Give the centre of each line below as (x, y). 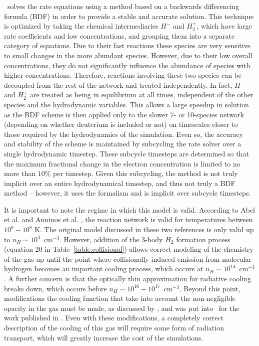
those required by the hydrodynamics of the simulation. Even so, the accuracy (124, 134)
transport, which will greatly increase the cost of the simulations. (104, 337)
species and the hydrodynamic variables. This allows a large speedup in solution (126, 104)
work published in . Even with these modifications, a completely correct (114, 318)
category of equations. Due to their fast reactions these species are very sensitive (127, 45)
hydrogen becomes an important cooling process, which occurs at (104, 269)
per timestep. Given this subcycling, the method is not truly (145, 173)
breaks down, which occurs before (55, 288)
